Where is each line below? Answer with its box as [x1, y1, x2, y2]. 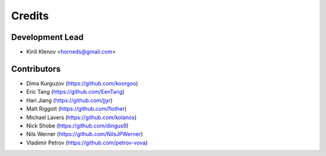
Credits [11, 9, 50, 22]
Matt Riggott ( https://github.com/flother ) [26, 105, 127, 112]
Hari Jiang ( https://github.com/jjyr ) [26, 97, 113, 104]
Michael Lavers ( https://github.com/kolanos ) [26, 114, 137, 121]
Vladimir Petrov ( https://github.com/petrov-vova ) [26, 139, 148, 146]
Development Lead [11, 32, 84, 42]
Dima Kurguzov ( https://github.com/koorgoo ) [26, 79, 138, 87]
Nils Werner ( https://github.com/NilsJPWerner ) [26, 131, 143, 138]
